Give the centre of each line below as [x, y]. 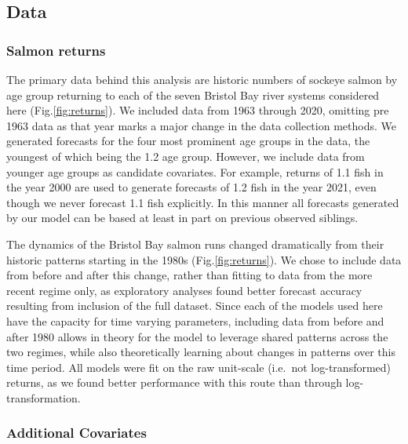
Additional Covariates [76, 433]
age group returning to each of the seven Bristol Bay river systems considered [193, 95]
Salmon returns [56, 50]
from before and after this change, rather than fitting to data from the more [189, 275]
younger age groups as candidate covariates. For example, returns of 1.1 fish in [195, 171]
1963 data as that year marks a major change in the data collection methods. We [201, 125]
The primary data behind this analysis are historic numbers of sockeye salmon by [202, 79]
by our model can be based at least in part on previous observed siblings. [182, 218]
